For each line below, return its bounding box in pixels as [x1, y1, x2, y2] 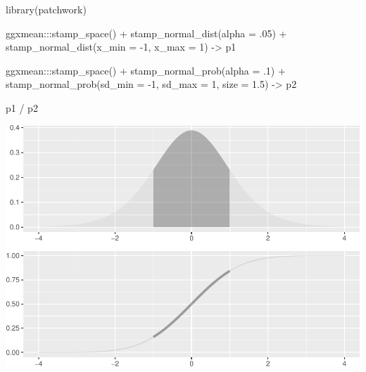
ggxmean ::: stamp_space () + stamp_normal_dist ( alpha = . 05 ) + [6, 25, 287, 40]
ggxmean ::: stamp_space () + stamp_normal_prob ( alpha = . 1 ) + [6, 63, 286, 77]
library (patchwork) [6, 2, 87, 16]
